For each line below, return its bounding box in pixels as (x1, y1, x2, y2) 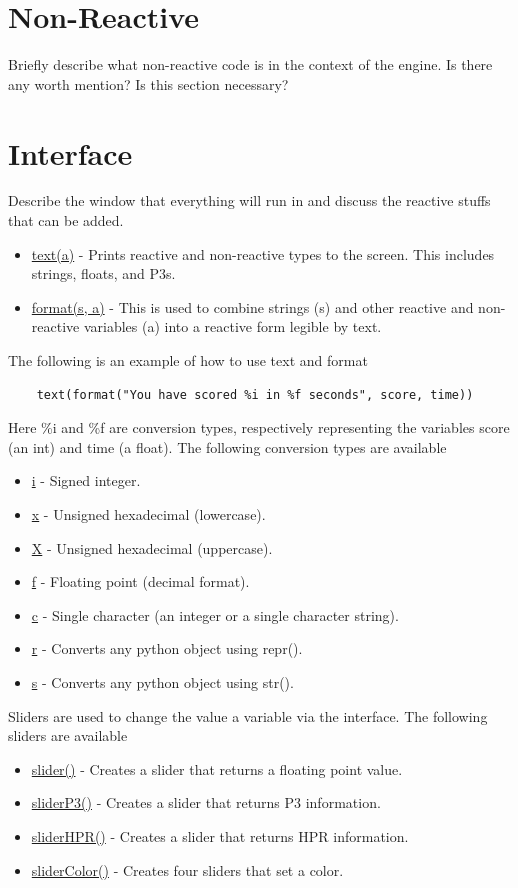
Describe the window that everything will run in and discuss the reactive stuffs (8, 190, 491, 211)
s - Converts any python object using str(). (31, 671, 294, 692)
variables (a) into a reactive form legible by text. (83, 316, 382, 337)
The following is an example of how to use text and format (8, 350, 368, 370)
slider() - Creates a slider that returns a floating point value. (31, 758, 403, 779)
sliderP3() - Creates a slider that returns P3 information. (31, 792, 381, 813)
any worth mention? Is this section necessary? (8, 73, 289, 94)
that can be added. (8, 210, 124, 231)
